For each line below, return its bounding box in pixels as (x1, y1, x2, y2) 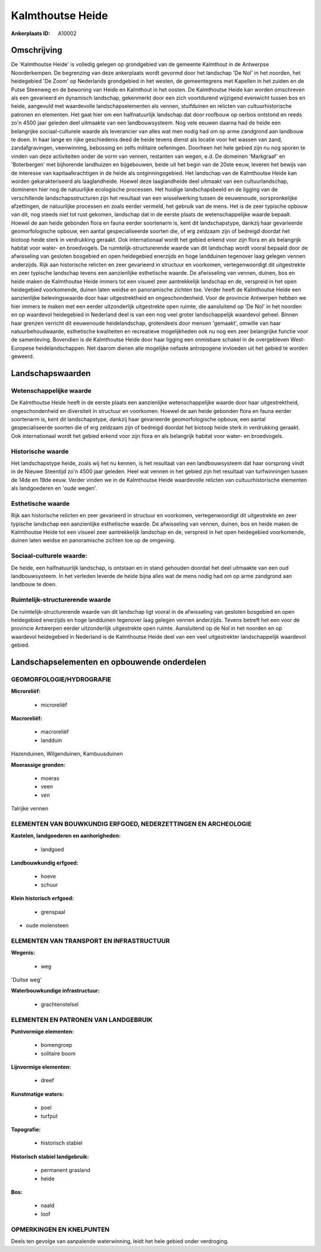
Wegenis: (11, 949, 36, 956)
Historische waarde (11, 447, 69, 455)
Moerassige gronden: (11, 761, 65, 768)
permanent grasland (40, 1167, 90, 1174)
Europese (11, 344, 35, 352)
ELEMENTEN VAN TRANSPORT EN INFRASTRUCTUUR (11, 936, 170, 945)
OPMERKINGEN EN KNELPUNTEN (11, 1225, 110, 1234)
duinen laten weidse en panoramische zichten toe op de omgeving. (11, 537, 175, 544)
